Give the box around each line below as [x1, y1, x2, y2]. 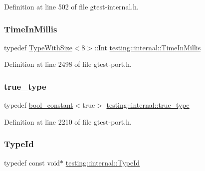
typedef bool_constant [4, 100, 73, 110]
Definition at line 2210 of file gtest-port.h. [4, 116, 132, 127]
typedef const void [4, 157, 60, 168]
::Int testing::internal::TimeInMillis [94, 42, 201, 52]
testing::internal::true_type [106, 100, 190, 110]
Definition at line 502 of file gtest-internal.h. [4, 1, 139, 11]
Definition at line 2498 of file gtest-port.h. [4, 59, 132, 69]
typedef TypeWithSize [4, 42, 72, 52]
